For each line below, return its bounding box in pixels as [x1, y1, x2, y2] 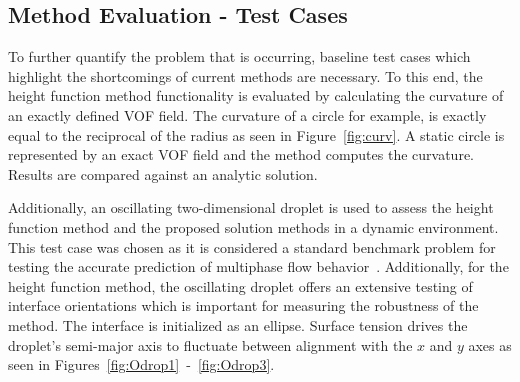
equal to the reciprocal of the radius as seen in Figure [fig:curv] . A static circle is [8, 124, 505, 145]
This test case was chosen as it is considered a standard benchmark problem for [8, 236, 496, 257]
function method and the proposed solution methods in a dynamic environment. [8, 216, 499, 237]
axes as [468, 334, 512, 355]
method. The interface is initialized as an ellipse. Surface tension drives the [8, 314, 468, 335]
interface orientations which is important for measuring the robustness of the [8, 295, 479, 316]
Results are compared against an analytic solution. [8, 163, 318, 184]
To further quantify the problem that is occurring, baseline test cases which [8, 46, 471, 67]
